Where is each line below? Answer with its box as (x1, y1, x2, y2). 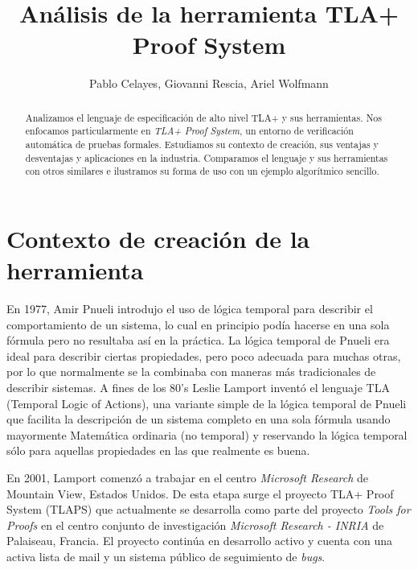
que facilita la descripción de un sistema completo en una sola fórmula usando (6, 411, 391, 427)
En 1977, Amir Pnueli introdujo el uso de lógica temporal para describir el (6, 300, 373, 317)
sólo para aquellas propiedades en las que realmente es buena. (6, 442, 310, 459)
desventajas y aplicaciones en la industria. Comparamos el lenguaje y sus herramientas (25, 151, 388, 164)
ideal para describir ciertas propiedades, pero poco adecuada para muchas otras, (6, 347, 401, 364)
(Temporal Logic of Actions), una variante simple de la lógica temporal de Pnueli (6, 394, 407, 411)
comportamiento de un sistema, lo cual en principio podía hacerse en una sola (6, 316, 390, 332)
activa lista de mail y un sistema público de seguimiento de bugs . (6, 548, 326, 565)
